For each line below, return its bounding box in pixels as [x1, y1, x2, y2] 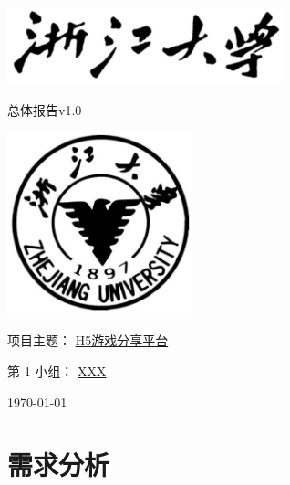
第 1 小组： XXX [7, 362, 107, 381]
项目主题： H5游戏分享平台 [7, 331, 169, 350]
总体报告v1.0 [7, 100, 82, 120]
